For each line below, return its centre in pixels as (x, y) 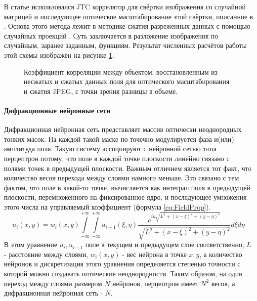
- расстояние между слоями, (46, 254)
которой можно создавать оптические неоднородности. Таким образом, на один (123, 274)
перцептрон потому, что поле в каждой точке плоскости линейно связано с (117, 158)
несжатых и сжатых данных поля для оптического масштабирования (127, 81)
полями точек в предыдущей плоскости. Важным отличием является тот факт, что (128, 168)
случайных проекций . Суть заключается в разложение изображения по (111, 35)
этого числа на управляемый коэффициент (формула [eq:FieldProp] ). (107, 206)
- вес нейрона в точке (154, 254)
